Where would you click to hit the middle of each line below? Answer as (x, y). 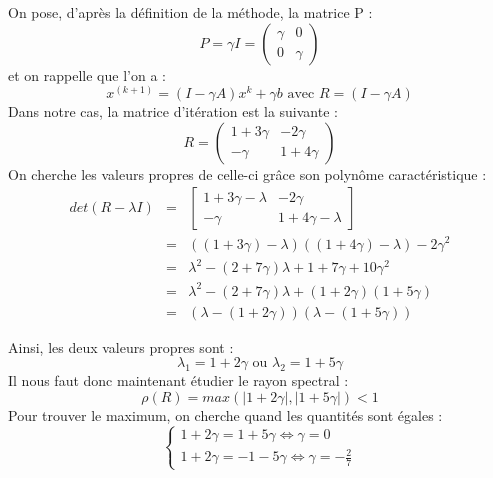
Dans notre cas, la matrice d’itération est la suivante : (173, 111)
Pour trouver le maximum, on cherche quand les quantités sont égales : (225, 414)
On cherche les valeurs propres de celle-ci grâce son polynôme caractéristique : (247, 173)
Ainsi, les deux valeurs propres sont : (121, 346)
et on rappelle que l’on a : (87, 74)
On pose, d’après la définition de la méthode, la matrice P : (190, 12)
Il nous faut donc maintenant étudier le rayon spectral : (178, 380)
